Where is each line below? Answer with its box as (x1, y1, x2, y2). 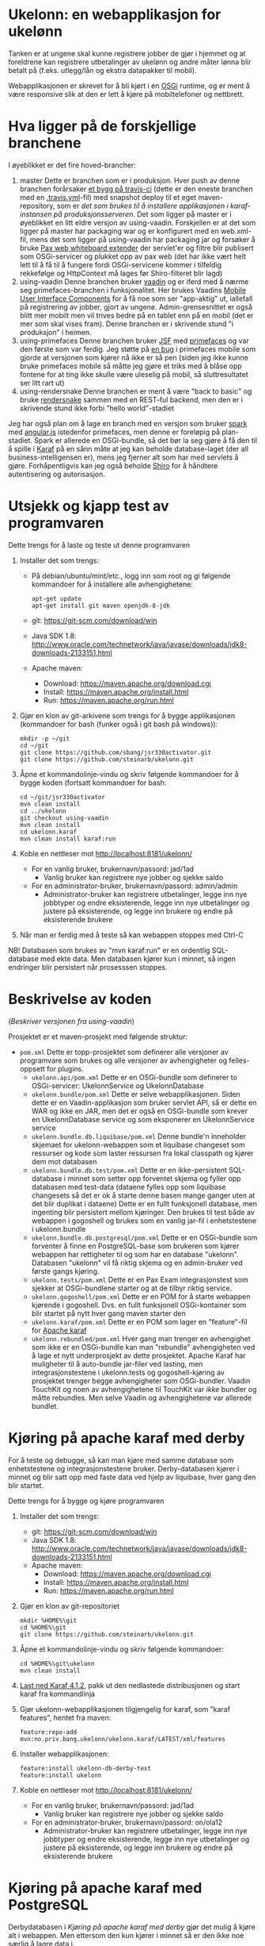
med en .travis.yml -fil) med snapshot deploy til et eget (19, 192, 197, 202)
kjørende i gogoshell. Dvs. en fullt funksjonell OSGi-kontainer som (31, 1300, 247, 1310)
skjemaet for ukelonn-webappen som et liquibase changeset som (31, 1140, 245, 1149)
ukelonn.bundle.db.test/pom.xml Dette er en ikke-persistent (31, 1165, 228, 1175)
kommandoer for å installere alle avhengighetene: (31, 579, 194, 589)
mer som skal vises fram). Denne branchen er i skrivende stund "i (19, 319, 234, 329)
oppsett (19, 1063, 46, 1073)
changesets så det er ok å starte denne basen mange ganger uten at (31, 1190, 256, 1200)
